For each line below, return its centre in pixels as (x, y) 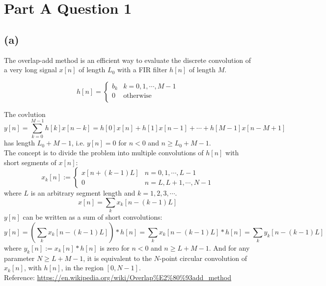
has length (20, 143)
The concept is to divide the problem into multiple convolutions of (104, 153)
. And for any (229, 247)
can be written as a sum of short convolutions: (93, 217)
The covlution (25, 114)
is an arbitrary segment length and (83, 193)
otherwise (137, 96)
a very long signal (30, 70)
